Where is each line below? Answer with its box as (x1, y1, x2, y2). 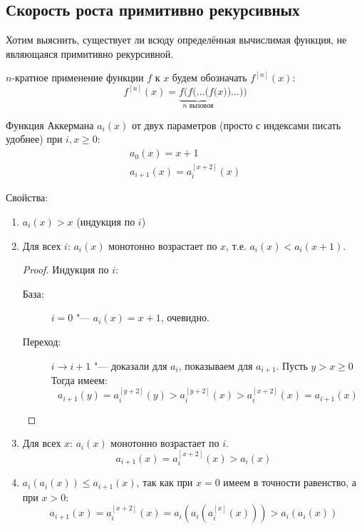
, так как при (136, 475, 193, 490)
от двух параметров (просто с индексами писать (131, 117, 341, 132)
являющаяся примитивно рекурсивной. (6, 46, 174, 61)
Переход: (22, 333, 61, 348)
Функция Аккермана (6, 117, 94, 132)
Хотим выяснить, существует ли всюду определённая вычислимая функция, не (6, 32, 347, 47)
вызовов (189, 102, 214, 110)
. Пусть (276, 358, 308, 373)
